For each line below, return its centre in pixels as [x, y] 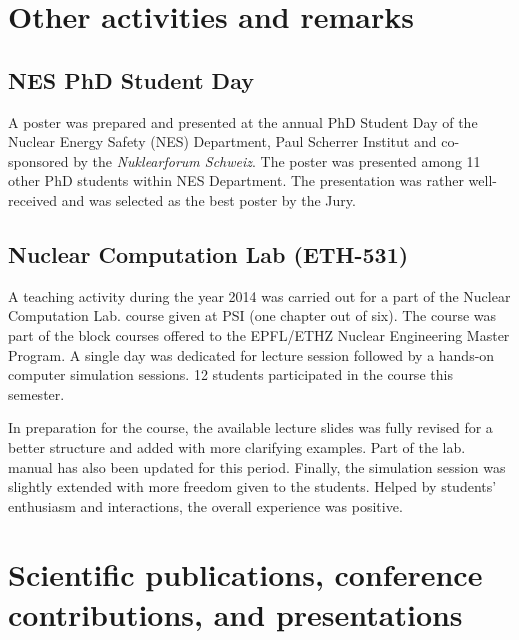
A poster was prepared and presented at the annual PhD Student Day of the [243, 121]
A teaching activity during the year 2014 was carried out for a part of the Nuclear [259, 295]
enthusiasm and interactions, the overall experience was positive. [205, 505]
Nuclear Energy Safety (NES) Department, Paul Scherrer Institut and [222, 141]
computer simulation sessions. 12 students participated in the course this [230, 374]
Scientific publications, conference [245, 574]
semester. [36, 393]
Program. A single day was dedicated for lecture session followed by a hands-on [251, 354]
